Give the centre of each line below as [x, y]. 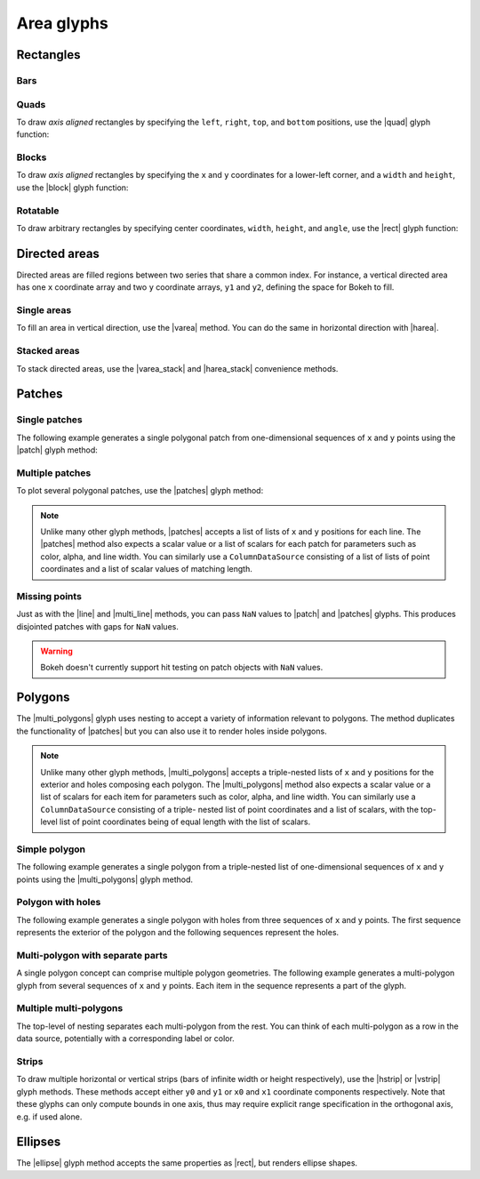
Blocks [32, 157]
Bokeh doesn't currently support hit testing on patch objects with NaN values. [182, 668]
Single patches [50, 420]
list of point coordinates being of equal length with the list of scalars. [185, 822]
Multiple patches [54, 473]
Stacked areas [48, 351]
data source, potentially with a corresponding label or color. [125, 1039]
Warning [56, 651]
